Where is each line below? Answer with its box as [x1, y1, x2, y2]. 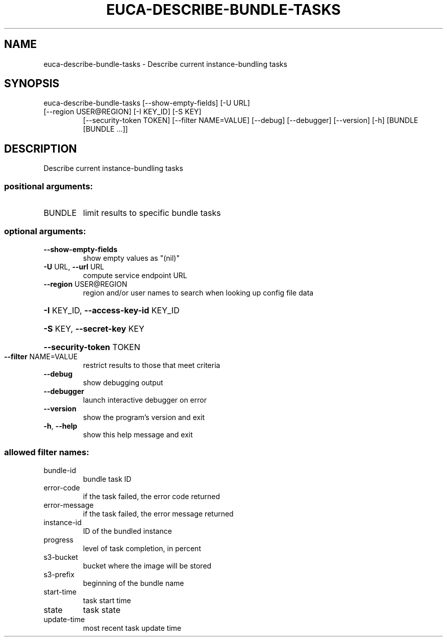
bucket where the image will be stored [83, 561, 212, 570]
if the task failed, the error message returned [83, 509, 234, 518]
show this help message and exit [83, 430, 193, 439]
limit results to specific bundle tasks [83, 208, 221, 218]
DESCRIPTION [4, 142, 77, 155]
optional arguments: [4, 226, 86, 237]
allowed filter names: [4, 447, 89, 458]
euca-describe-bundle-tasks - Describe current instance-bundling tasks [43, 59, 287, 68]
